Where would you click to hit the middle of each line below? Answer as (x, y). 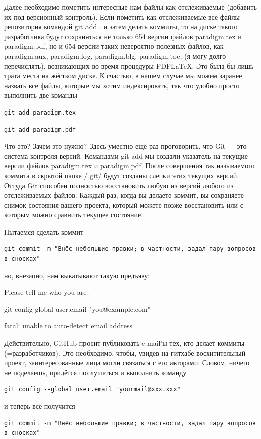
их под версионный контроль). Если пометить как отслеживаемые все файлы (122, 16)
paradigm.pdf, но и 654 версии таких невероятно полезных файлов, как (114, 46)
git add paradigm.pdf (40, 129)
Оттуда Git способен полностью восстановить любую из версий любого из (119, 185)
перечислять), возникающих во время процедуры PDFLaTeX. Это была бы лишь (129, 66)
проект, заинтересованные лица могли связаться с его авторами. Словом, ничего (127, 362)
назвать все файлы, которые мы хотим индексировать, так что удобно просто (122, 85)
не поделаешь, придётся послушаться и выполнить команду (95, 372)
